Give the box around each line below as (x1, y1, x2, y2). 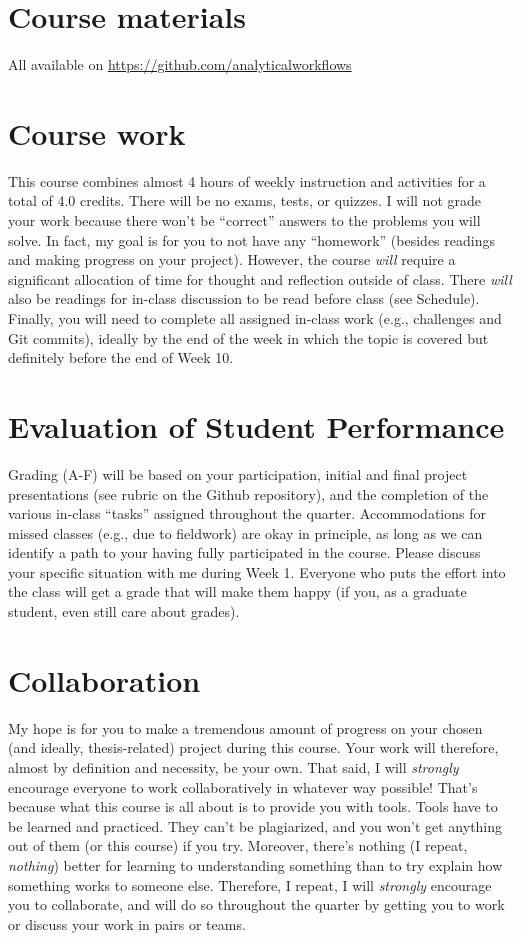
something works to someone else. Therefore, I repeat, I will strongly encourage (8, 874, 492, 895)
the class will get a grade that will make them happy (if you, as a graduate (8, 581, 467, 602)
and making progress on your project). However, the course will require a (8, 249, 456, 270)
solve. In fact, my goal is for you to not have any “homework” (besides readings (8, 229, 495, 250)
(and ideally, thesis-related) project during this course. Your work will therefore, (8, 737, 499, 758)
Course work (8, 112, 186, 153)
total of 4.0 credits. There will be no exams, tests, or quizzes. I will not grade (8, 190, 481, 211)
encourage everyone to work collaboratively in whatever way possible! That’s (8, 776, 478, 797)
